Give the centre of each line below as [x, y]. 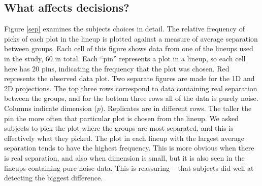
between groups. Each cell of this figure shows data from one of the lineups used [129, 48]
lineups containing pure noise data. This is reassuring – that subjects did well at [129, 168]
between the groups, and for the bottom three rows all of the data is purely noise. [131, 98]
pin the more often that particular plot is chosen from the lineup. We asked [122, 118]
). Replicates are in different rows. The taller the [176, 108]
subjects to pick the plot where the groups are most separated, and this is [119, 128]
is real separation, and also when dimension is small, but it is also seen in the [124, 157]
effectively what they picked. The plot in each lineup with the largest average [124, 138]
